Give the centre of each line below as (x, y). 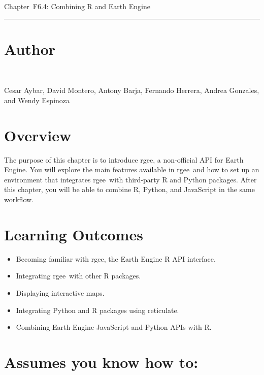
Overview (38, 135)
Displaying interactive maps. (60, 292)
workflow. (19, 199)
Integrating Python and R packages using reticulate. (97, 310)
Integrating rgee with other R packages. (78, 276)
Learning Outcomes (74, 234)
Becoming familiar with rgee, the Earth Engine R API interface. (116, 258)
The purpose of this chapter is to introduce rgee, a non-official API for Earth (124, 159)
